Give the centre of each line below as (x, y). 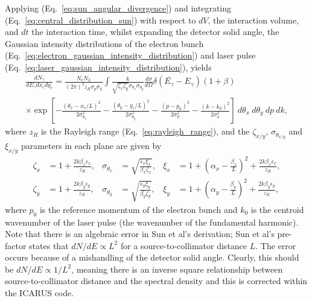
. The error (276, 245)
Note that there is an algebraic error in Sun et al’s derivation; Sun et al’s (140, 234)
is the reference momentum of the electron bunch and (138, 209)
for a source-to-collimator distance (184, 245)
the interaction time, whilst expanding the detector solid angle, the (155, 32)
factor (16, 245)
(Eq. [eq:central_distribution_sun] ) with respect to (100, 20)
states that (49, 245)
